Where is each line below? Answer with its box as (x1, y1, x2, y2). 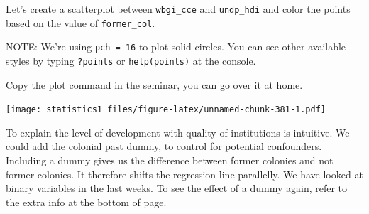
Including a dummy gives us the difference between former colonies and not (6, 153, 334, 168)
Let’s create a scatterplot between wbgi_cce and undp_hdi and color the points (6, 1, 351, 16)
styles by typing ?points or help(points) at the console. (6, 53, 256, 68)
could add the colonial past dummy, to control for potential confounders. (6, 139, 322, 154)
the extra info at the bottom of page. (6, 194, 167, 209)
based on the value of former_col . (6, 15, 155, 30)
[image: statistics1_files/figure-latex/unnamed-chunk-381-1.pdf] (6, 105, 326, 115)
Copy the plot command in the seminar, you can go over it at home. (6, 77, 303, 92)
